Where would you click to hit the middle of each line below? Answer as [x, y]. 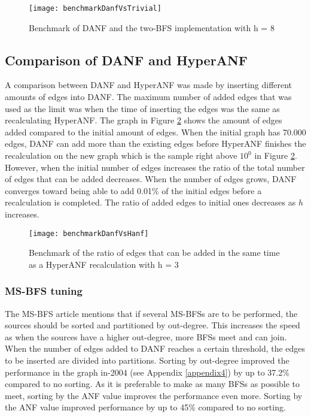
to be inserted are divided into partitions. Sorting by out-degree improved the [147, 360]
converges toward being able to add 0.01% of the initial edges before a [133, 190]
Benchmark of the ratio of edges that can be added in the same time [154, 253]
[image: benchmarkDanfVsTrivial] [95, 8]
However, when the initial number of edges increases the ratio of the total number [155, 167]
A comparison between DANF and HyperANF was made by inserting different [149, 85]
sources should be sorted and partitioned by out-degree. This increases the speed [153, 325]
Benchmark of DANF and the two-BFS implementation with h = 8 [152, 27]
